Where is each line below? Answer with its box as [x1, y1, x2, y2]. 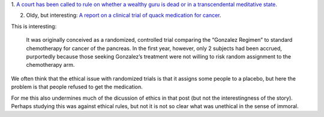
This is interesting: [11, 23, 57, 30]
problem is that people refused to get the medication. [11, 84, 143, 91]
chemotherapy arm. [26, 61, 75, 69]
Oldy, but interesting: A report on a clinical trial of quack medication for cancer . [26, 12, 221, 19]
